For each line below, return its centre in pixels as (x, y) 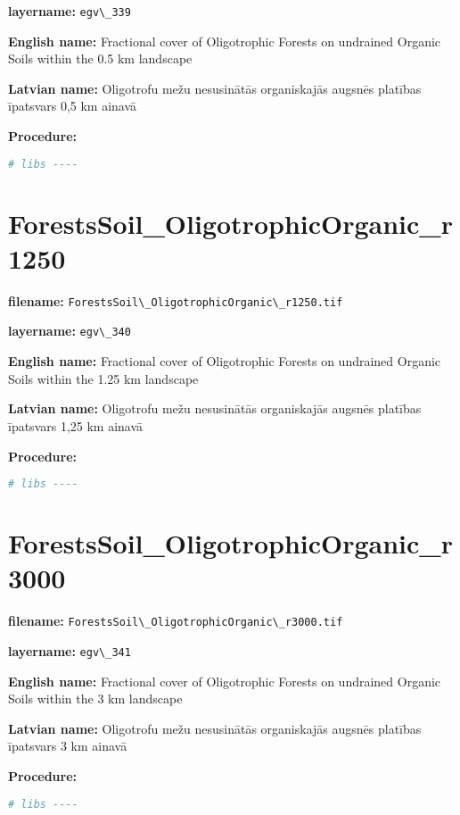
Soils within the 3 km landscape (95, 699)
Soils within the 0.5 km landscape (100, 58)
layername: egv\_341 (70, 650)
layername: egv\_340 (70, 331)
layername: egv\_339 (70, 11)
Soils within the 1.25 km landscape (103, 378)
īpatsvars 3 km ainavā (68, 746)
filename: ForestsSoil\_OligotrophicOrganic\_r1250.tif (176, 300)
